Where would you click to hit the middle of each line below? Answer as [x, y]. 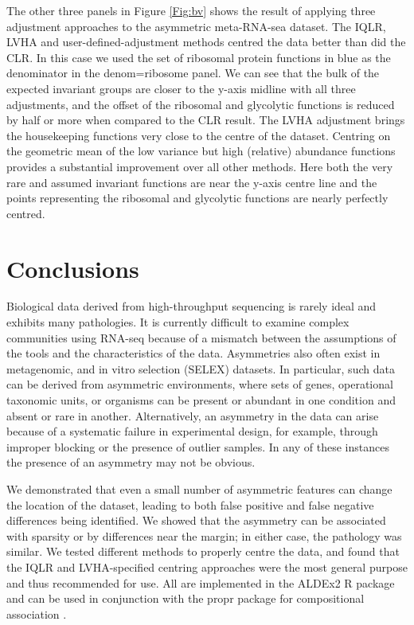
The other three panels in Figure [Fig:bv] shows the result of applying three [191, 10]
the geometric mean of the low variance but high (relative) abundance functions [201, 151]
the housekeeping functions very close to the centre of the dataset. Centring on [199, 135]
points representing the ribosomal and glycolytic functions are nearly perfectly [197, 198]
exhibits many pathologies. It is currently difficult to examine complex [178, 322]
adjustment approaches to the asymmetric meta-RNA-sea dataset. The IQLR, [196, 26]
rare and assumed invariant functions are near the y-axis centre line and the [192, 182]
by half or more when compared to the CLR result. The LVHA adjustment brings [206, 120]
